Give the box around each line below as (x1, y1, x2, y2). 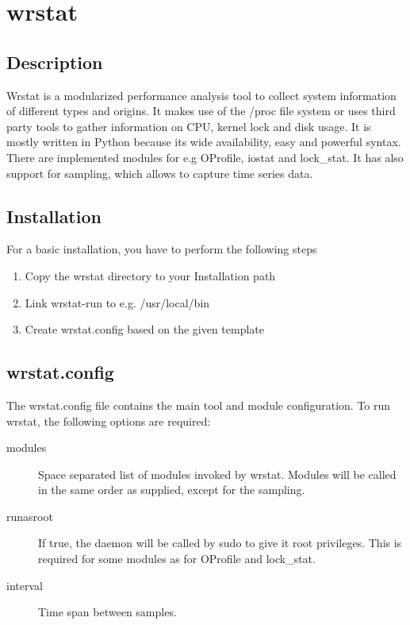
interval (6, 577, 43, 593)
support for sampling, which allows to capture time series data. (6, 164, 313, 181)
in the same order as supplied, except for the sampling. (38, 481, 305, 498)
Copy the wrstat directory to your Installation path (25, 267, 276, 284)
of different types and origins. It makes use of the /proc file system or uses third (6, 102, 396, 119)
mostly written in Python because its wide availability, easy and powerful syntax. (6, 133, 401, 150)
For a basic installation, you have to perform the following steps (6, 241, 317, 257)
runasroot (6, 507, 53, 524)
